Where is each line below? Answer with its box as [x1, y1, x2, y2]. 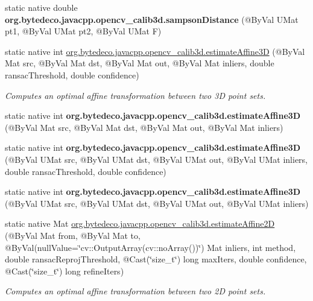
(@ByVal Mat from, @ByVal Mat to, [5, 229, 141, 241]
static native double [5, 1, 78, 13]
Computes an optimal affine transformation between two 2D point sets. [5, 285, 266, 297]
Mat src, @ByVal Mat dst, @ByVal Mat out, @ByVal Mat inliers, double [5, 57, 274, 69]
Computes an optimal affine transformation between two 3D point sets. [5, 89, 266, 101]
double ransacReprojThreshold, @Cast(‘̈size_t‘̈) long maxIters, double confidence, [5, 253, 307, 265]
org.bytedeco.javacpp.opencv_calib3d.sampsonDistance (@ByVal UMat [5, 13, 299, 25]
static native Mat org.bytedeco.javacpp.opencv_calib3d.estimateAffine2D [5, 217, 275, 230]
